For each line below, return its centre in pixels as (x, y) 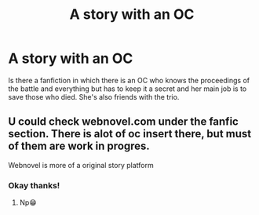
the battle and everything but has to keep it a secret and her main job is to (128, 89)
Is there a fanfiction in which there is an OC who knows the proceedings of (129, 80)
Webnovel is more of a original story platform (81, 165)
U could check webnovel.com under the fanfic (124, 122)
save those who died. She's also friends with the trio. (94, 97)
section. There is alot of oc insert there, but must (130, 134)
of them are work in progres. (79, 146)
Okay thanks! (34, 185)
